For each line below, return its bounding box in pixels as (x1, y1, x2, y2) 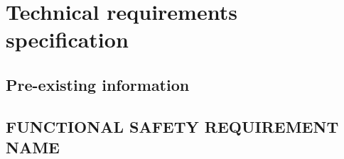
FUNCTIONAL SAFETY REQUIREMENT (6, 115, 339, 137)
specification (6, 25, 129, 54)
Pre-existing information (6, 73, 190, 95)
